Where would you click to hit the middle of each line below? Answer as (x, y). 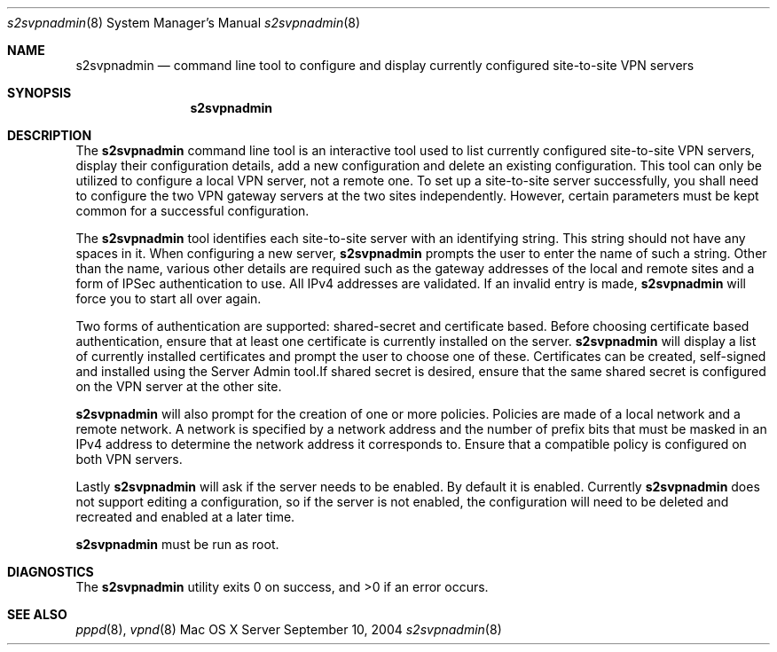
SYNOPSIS (39, 93)
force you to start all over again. (169, 299)
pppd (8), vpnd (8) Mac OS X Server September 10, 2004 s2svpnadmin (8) (289, 629)
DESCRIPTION (50, 135)
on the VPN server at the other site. (179, 386)
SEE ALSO (37, 614)
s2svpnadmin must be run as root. (177, 544)
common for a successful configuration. (192, 211)
